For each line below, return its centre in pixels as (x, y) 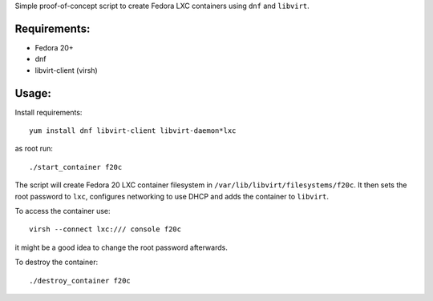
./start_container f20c (76, 167)
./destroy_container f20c (80, 281)
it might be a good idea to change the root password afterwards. (121, 247)
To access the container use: (63, 211)
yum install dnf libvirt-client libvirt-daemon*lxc (133, 130)
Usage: (33, 93)
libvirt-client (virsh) (66, 70)
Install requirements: (49, 112)
